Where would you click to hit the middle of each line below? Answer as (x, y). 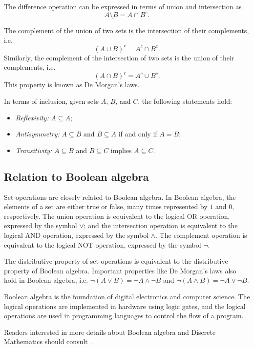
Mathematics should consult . (48, 341)
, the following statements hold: (185, 101)
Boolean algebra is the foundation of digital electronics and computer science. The (127, 296)
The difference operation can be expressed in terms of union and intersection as (123, 6)
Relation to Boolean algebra (76, 176)
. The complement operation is (201, 235)
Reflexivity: (32, 117)
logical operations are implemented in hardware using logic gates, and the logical (125, 306)
